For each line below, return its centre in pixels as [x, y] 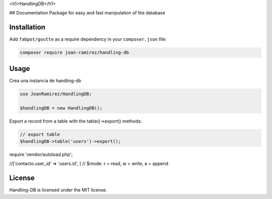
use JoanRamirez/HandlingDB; [56, 94]
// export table [40, 134]
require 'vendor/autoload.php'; [41, 154]
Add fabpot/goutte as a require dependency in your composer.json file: [88, 39]
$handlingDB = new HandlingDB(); [61, 108]
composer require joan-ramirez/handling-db [75, 53]
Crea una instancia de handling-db [45, 80]
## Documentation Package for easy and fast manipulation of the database [87, 13]
